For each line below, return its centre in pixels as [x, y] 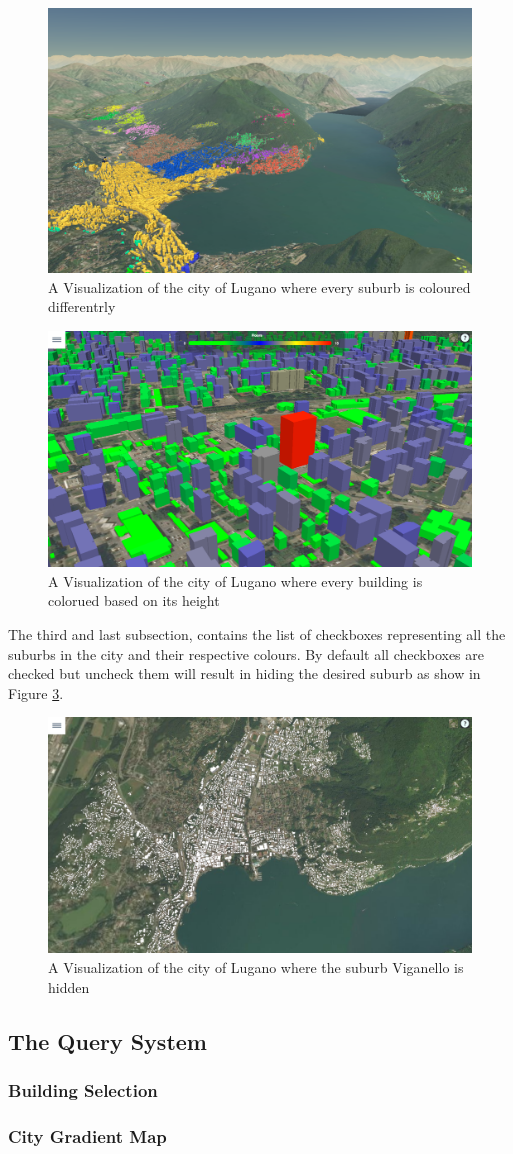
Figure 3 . [36, 692]
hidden [69, 986]
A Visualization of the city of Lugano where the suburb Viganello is [256, 966]
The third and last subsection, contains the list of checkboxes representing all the [257, 633]
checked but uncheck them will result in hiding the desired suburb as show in [244, 673]
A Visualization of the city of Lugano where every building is [235, 580]
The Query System [107, 1040]
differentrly [82, 306]
